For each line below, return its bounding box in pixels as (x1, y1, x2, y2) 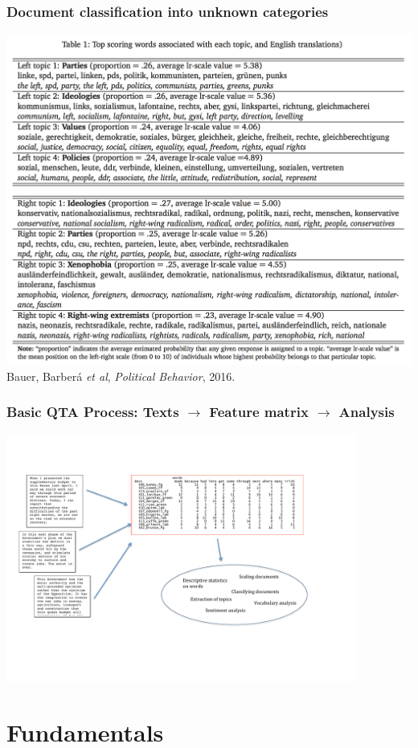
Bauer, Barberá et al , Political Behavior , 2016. (6, 367, 236, 384)
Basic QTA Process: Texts (6, 402, 179, 422)
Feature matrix (209, 402, 309, 422)
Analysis (338, 402, 395, 422)
